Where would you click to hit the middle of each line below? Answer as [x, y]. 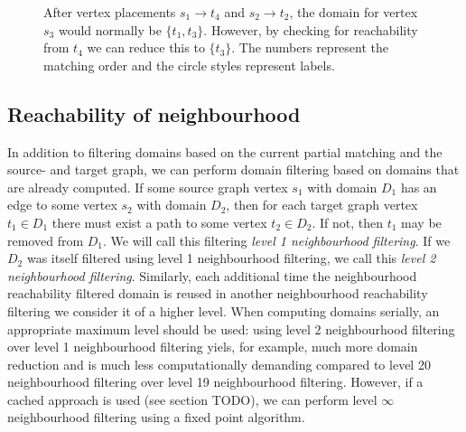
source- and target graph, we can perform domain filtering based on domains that [233, 169]
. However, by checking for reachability [311, 29]
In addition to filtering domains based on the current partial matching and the [225, 151]
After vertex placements [110, 12]
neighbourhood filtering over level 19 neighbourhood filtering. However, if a [215, 382]
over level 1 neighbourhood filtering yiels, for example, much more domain [213, 347]
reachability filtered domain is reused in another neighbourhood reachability [218, 293]
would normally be [110, 29]
